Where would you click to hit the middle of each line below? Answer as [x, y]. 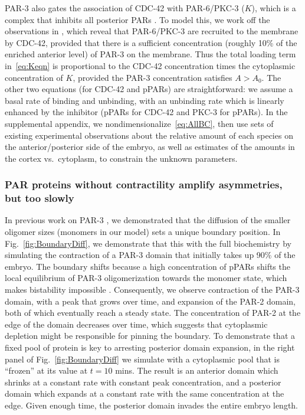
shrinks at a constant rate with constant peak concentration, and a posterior [143, 382]
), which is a [274, 8]
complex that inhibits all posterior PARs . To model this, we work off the [137, 19]
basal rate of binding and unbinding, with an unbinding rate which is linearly [145, 100]
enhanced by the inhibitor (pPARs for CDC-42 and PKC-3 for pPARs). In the [146, 112]
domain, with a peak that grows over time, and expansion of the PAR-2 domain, [150, 301]
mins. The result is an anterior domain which [197, 370]
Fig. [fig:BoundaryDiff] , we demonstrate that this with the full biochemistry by [148, 243]
